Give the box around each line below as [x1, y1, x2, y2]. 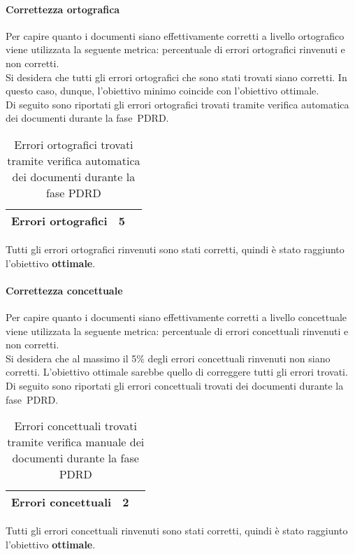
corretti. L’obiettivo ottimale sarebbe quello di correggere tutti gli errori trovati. [6, 364, 348, 379]
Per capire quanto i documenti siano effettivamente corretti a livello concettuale [6, 309, 347, 324]
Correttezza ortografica [6, 1, 120, 16]
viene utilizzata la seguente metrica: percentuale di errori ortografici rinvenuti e [6, 42, 345, 57]
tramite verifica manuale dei [7, 434, 145, 450]
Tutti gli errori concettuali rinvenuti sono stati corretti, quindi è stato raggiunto [6, 523, 348, 538]
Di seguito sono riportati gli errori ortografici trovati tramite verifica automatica [6, 97, 349, 111]
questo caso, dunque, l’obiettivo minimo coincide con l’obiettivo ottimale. [6, 83, 319, 98]
